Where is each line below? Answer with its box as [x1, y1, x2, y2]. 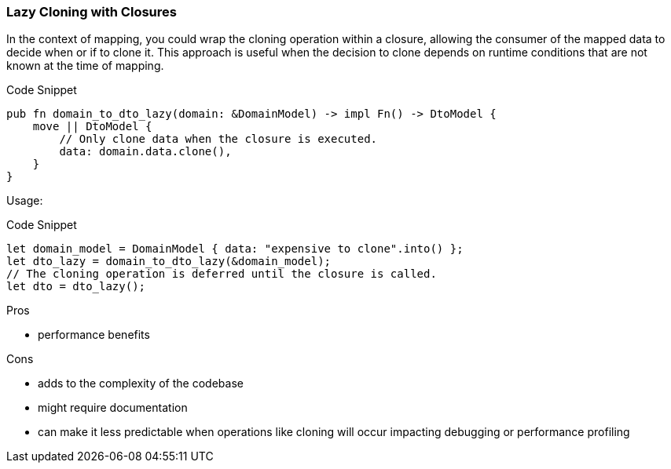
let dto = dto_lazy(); [6, 280, 146, 293]
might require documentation [38, 401, 188, 415]
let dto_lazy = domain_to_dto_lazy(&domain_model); [6, 255, 332, 268]
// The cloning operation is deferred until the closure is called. [6, 267, 437, 281]
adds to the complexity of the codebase [38, 376, 244, 391]
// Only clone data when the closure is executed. [59, 133, 378, 146]
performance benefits [38, 328, 150, 342]
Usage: [6, 194, 43, 208]
